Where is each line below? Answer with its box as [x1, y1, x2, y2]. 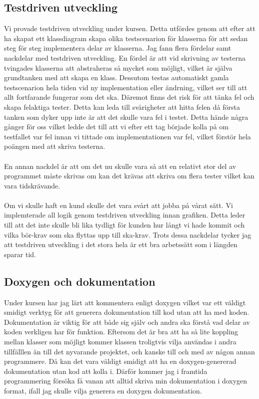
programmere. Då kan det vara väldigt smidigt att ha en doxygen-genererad [4, 356, 236, 366]
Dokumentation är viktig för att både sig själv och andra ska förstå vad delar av [4, 316, 250, 327]
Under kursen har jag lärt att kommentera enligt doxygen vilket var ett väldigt [4, 297, 246, 307]
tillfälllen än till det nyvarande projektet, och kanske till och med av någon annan [4, 346, 255, 356]
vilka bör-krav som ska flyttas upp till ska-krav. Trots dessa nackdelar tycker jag [4, 229, 251, 240]
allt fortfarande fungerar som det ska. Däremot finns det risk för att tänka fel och [4, 92, 254, 102]
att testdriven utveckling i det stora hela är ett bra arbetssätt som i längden [4, 239, 237, 250]
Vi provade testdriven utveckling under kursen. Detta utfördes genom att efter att [4, 23, 255, 34]
